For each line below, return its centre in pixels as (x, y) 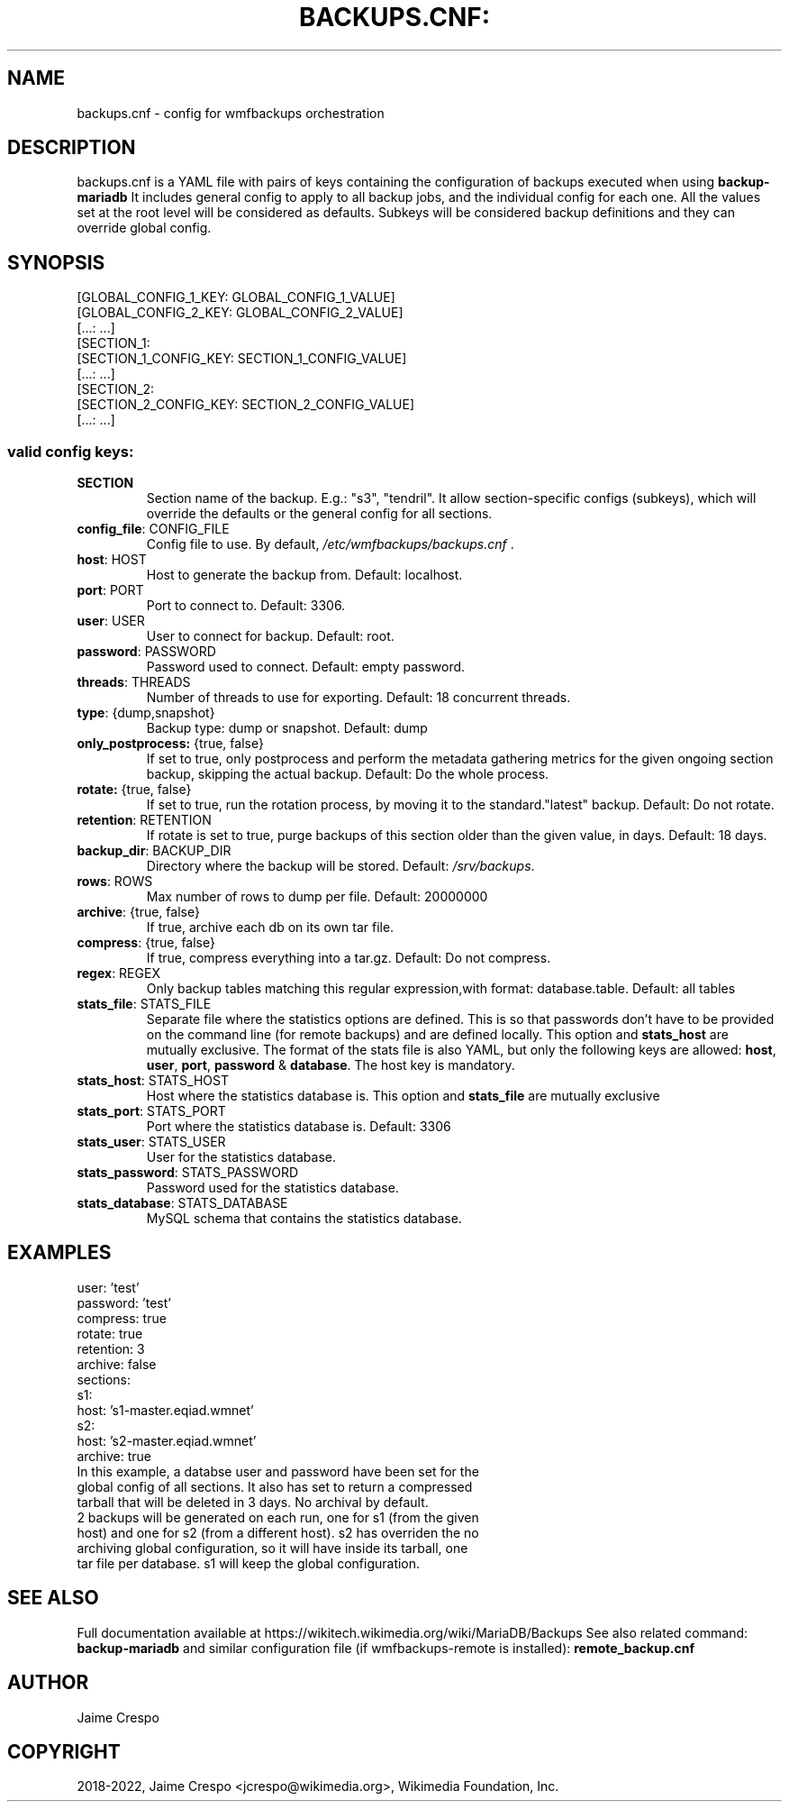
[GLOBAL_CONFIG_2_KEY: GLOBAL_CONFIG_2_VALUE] (240, 313)
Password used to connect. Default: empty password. (306, 667)
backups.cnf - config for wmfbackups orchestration (231, 113)
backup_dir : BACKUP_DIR (154, 851)
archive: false (117, 1364)
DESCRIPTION (72, 148)
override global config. (144, 228)
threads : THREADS (134, 682)
